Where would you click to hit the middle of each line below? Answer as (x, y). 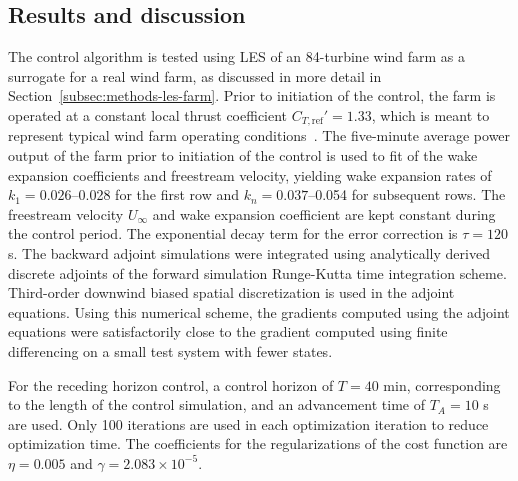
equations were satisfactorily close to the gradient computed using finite (228, 331)
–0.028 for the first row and (155, 194)
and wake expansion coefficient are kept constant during (324, 213)
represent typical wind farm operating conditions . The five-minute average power (259, 135)
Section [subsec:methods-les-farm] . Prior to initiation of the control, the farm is (252, 95)
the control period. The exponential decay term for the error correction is (233, 233)
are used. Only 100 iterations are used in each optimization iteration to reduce (248, 423)
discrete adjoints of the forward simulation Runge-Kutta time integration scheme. (257, 272)
